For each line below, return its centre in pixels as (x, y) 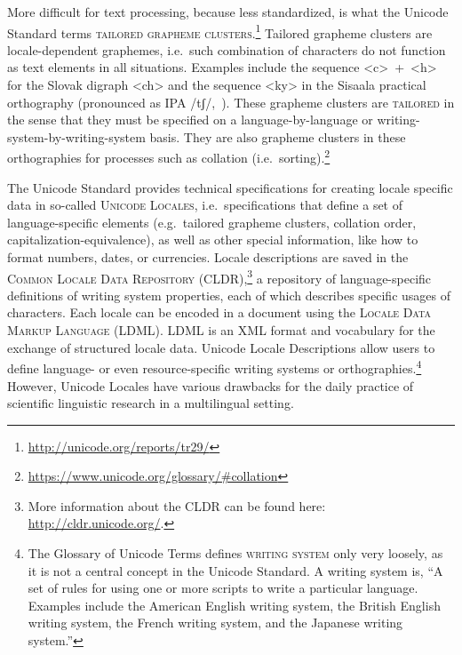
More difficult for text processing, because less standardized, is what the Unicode (228, 12)
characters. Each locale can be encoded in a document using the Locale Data (219, 312)
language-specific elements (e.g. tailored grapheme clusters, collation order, (212, 222)
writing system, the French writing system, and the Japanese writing (215, 623)
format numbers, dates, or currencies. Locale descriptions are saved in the (208, 257)
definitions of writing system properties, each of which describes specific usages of (229, 295)
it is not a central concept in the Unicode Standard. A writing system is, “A (235, 570)
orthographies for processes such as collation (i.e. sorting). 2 (169, 156)
